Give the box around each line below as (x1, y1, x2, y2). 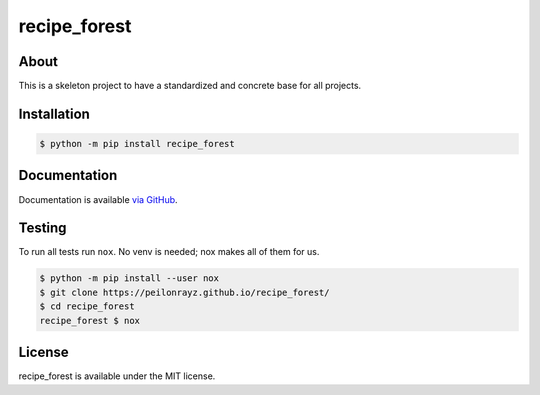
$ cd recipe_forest (39, 301, 135, 312)
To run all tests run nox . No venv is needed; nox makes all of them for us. (18, 246, 320, 258)
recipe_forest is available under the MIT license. (18, 370, 216, 382)
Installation (18, 105, 90, 122)
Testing (18, 220, 67, 237)
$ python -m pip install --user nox (39, 273, 220, 284)
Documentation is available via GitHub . (18, 193, 179, 205)
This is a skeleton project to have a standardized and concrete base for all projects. (18, 80, 362, 92)
